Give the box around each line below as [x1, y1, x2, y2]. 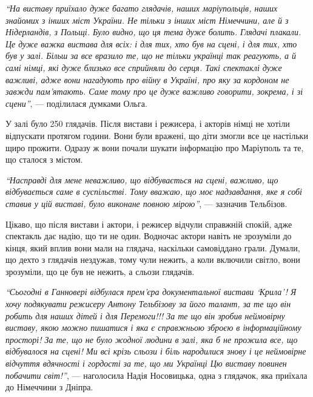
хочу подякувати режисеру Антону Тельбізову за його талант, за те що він [5, 297, 291, 310]
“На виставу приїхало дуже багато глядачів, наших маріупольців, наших [5, 2, 278, 14]
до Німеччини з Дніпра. [5, 381, 93, 393]
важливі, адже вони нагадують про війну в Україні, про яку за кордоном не [5, 73, 289, 86]
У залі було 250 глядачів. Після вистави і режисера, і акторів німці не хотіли [5, 117, 290, 130]
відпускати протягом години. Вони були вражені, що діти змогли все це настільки [5, 129, 308, 141]
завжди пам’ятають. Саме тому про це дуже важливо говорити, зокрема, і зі [5, 85, 303, 98]
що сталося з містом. [5, 153, 83, 166]
